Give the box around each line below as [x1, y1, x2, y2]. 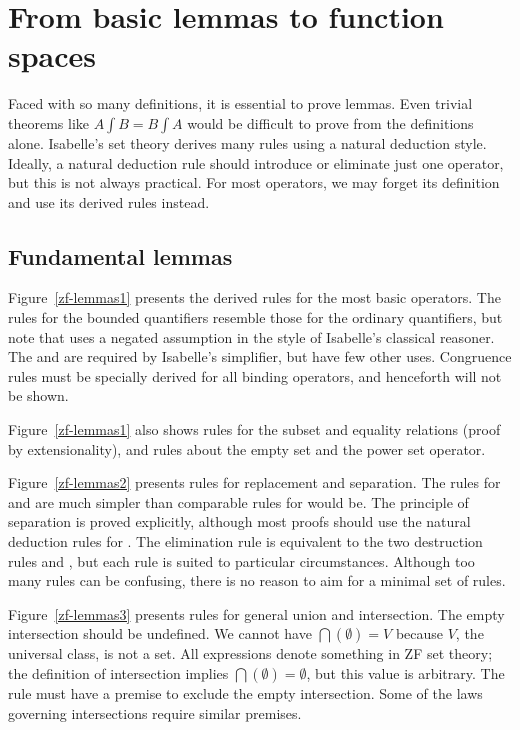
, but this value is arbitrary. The [306, 662, 505, 683]
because [395, 623, 444, 644]
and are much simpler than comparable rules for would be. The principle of [8, 491, 469, 512]
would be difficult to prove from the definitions [187, 112, 474, 133]
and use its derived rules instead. [8, 191, 210, 212]
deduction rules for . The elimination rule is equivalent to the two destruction [8, 531, 483, 552]
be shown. [8, 385, 69, 406]
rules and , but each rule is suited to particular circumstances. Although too [8, 550, 475, 571]
